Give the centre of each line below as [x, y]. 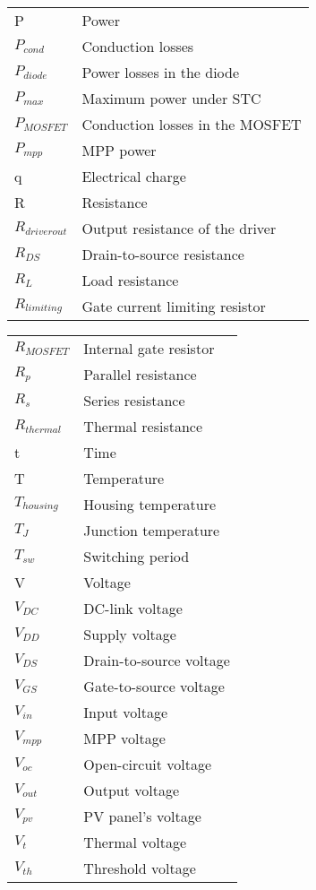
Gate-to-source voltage [154, 686]
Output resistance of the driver [179, 228]
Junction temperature [152, 530]
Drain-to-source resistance [163, 254]
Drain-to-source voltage [157, 660]
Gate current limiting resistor [174, 306]
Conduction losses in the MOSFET [192, 124]
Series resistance [134, 400]
